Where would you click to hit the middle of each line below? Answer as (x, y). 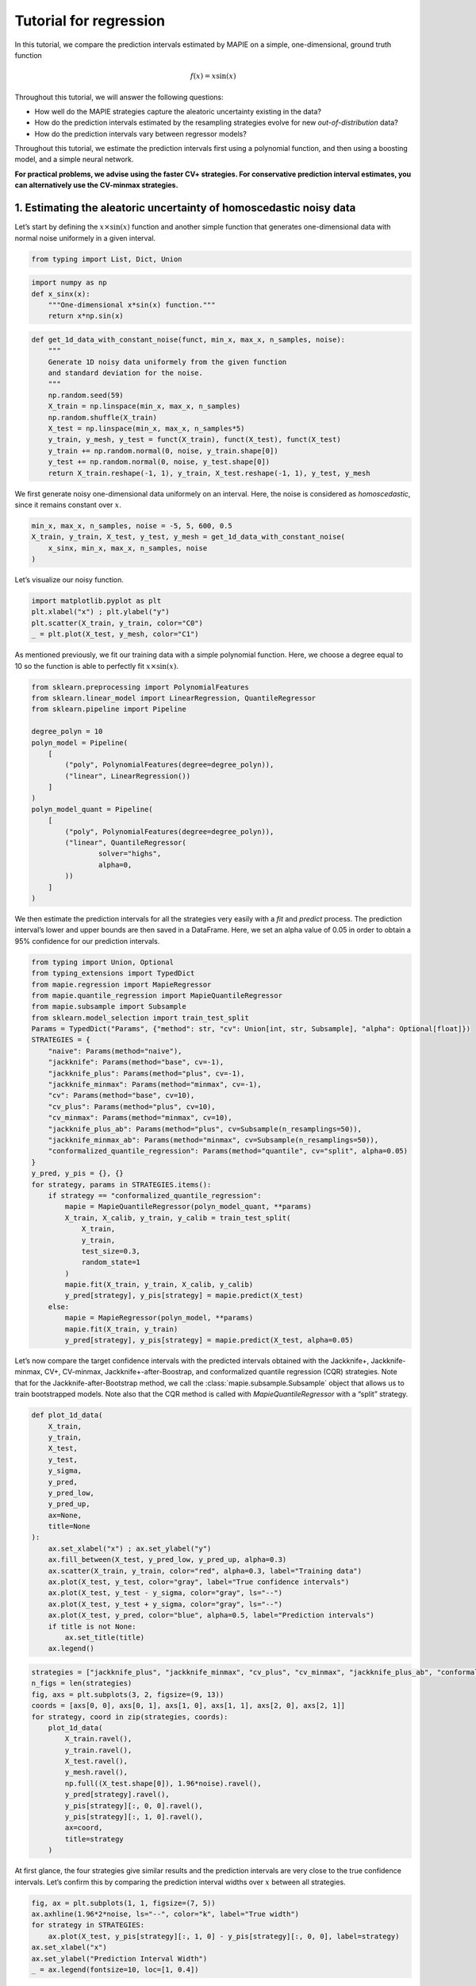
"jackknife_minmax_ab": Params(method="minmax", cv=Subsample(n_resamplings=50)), (213, 1140)
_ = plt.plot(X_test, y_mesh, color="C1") (115, 634)
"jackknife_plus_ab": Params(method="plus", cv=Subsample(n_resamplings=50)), (205, 1129)
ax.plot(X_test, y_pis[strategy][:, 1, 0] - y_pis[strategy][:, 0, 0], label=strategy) (224, 1936)
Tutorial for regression (90, 21)
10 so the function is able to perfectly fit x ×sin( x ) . (96, 666)
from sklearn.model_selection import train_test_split (140, 1018)
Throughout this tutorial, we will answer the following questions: (119, 97)
